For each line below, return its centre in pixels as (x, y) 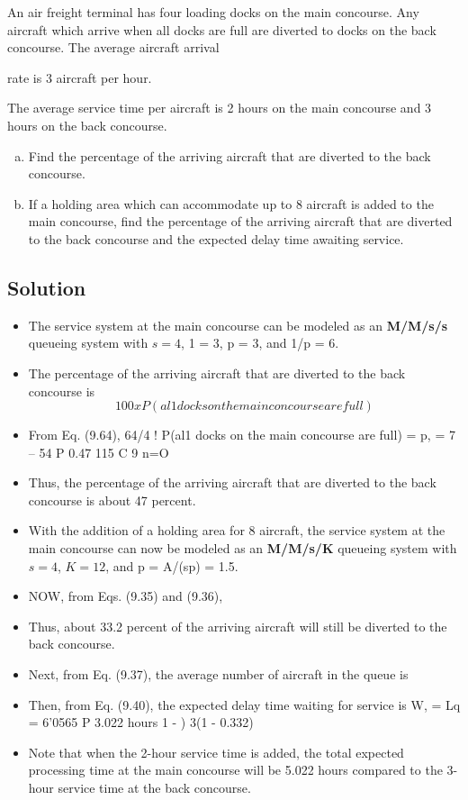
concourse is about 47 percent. (112, 500)
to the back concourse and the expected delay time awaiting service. (216, 238)
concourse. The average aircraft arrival (113, 47)
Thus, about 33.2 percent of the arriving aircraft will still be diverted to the (238, 626)
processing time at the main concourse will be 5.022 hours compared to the (235, 770)
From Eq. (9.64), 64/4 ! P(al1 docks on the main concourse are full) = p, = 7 (242, 435)
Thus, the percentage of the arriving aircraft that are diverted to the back (232, 482)
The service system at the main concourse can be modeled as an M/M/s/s (238, 325)
